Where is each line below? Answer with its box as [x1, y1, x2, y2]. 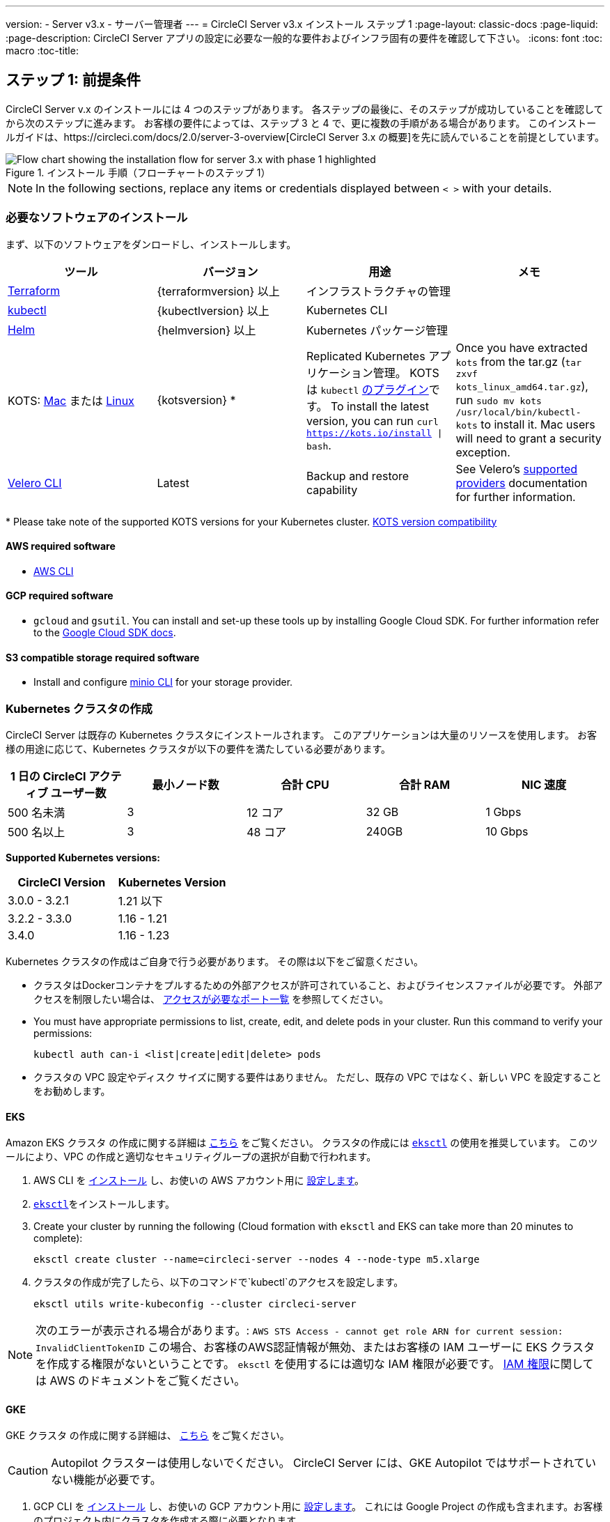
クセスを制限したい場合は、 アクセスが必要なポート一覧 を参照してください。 [33, 993, 389, 1005]
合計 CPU [281, 778, 329, 792]
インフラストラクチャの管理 [306, 284, 451, 298]
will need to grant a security [455, 431, 602, 445]
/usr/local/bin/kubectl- [455, 406, 581, 417]
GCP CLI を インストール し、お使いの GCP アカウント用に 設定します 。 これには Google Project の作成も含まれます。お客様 [33, 1500, 603, 1513]
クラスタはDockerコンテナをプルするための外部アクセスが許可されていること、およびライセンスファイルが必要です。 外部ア [33, 979, 603, 991]
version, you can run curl [306, 414, 439, 429]
